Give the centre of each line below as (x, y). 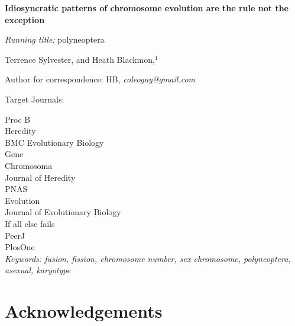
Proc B (18, 119)
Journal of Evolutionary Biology (63, 212)
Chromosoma (29, 165)
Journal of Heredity (40, 177)
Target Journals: (35, 99)
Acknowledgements (84, 311)
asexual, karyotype (38, 270)
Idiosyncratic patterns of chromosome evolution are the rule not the (147, 8)
